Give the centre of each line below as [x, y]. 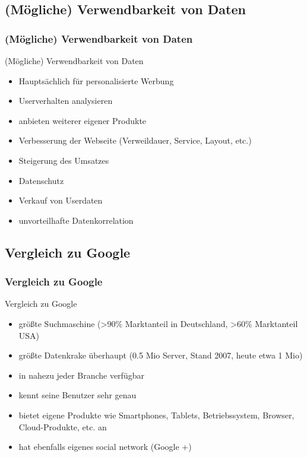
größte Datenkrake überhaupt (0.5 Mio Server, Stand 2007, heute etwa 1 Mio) [161, 355]
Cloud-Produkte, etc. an [63, 426]
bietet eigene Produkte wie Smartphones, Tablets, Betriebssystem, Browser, [156, 415]
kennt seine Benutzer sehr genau [77, 395]
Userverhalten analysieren [66, 101]
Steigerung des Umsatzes [64, 160]
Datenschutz [41, 180]
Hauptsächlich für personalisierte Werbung [96, 80]
